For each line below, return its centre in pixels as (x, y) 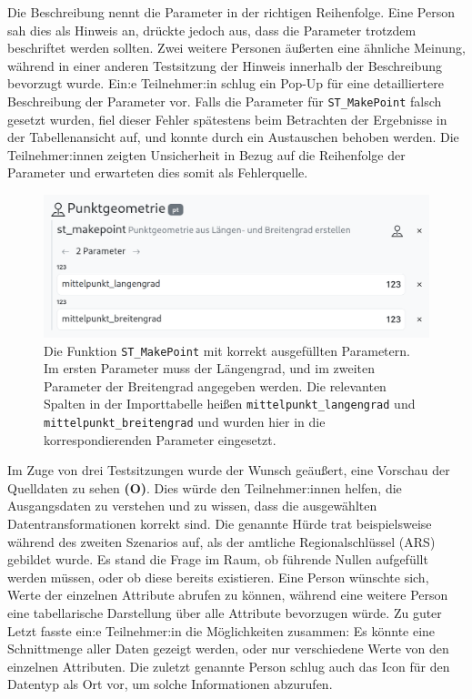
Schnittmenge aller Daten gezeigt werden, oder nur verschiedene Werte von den (228, 648)
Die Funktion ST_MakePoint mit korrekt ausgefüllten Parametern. (227, 350)
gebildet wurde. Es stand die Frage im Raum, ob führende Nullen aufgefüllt (218, 559)
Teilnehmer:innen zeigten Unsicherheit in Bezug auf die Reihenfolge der (206, 154)
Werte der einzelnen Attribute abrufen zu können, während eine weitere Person (228, 595)
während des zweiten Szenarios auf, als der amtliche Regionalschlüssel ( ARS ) (221, 541)
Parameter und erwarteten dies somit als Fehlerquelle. (158, 172)
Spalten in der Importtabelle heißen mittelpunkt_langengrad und (230, 404)
